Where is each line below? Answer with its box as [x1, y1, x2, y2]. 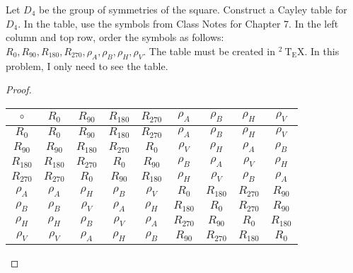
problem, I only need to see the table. [6, 58, 168, 73]
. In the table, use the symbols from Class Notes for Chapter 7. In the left [18, 16, 339, 30]
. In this [304, 43, 340, 58]
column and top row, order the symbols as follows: [6, 30, 224, 45]
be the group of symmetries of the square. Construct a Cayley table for [39, 2, 347, 16]
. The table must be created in [143, 43, 275, 58]
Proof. [6, 82, 32, 97]
